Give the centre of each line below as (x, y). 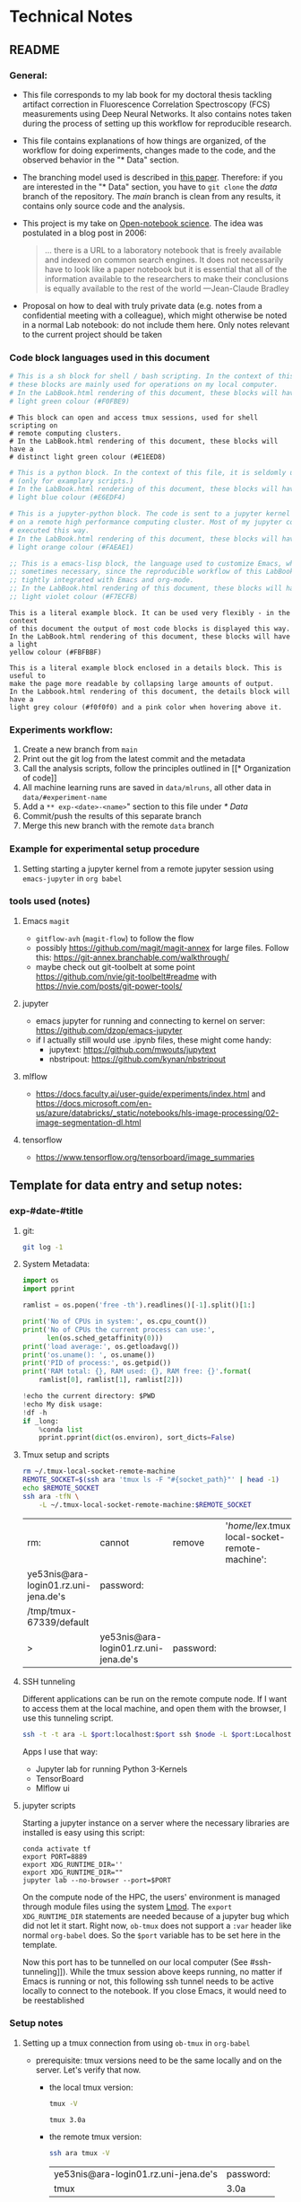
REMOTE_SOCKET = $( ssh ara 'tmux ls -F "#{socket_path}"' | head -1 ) (151, 1480)
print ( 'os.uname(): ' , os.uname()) (89, 1355)
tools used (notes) (50, 902)
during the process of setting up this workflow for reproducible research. (157, 123)
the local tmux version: (91, 2087)
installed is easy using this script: (83, 1832)
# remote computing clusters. (66, 433)
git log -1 (43, 1247)
